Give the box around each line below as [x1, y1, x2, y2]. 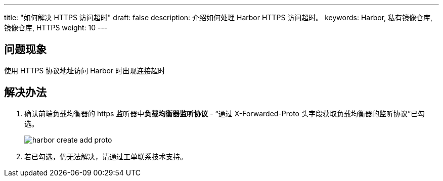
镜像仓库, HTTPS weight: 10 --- [4, 23, 108, 32]
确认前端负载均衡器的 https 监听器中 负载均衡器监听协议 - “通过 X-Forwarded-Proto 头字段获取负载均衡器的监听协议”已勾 [24, 109, 425, 118]
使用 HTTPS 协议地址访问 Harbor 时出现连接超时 [4, 66, 165, 75]
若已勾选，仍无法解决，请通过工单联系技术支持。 [24, 152, 187, 161]
